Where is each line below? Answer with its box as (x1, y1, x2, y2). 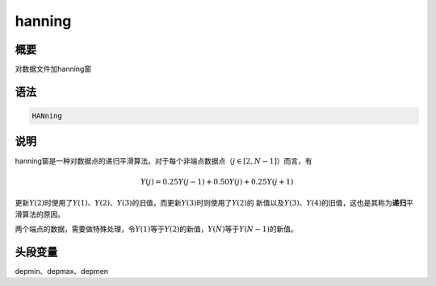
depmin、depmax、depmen (15, 266, 109, 276)
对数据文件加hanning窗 (15, 64, 92, 74)
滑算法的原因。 (15, 209, 65, 219)
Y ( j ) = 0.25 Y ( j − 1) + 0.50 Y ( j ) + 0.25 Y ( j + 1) (140, 177, 294, 186)
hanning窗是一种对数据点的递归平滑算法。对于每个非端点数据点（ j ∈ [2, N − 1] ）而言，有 (15, 155, 312, 165)
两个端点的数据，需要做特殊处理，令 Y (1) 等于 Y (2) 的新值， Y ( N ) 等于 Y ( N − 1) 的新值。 (15, 224, 299, 234)
